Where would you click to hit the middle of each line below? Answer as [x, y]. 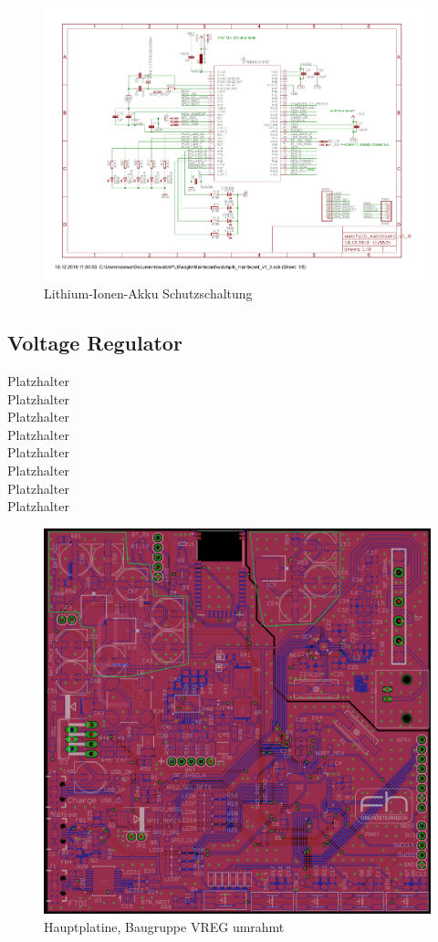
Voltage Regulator [95, 343]
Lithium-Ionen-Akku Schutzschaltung [148, 293]
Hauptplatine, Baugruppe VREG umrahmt [164, 926]
